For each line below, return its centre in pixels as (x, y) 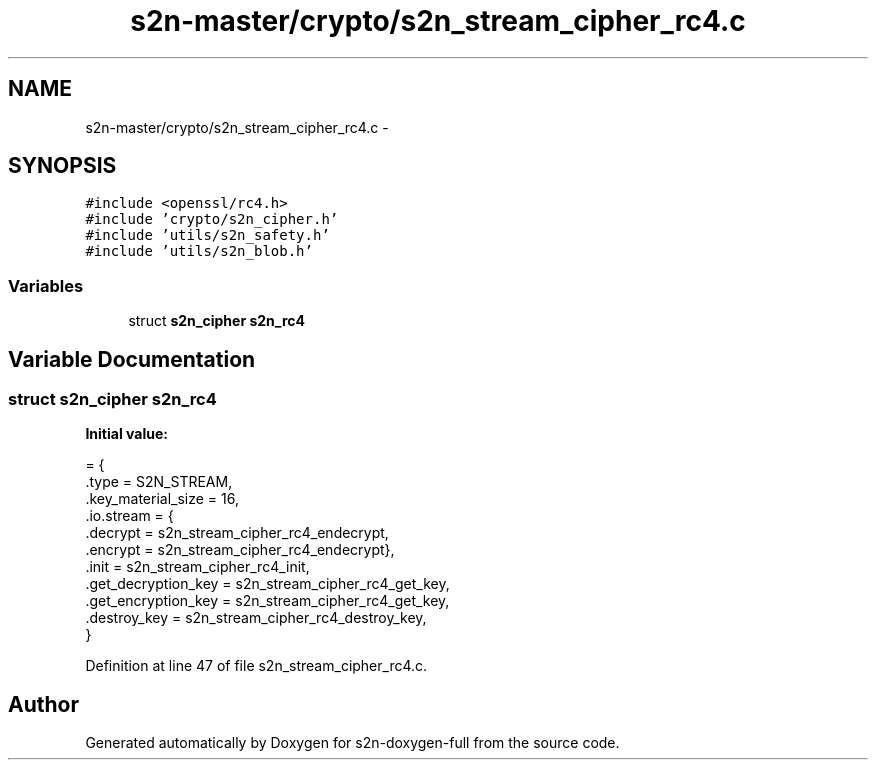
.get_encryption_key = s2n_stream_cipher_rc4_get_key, (267, 601)
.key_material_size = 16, (162, 499)
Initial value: (126, 434)
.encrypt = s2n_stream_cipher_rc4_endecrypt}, (240, 550)
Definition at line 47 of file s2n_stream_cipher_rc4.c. (256, 666)
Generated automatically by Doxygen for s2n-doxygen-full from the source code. (352, 743)
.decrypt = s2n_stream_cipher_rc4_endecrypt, (237, 533)
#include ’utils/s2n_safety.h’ (207, 235)
